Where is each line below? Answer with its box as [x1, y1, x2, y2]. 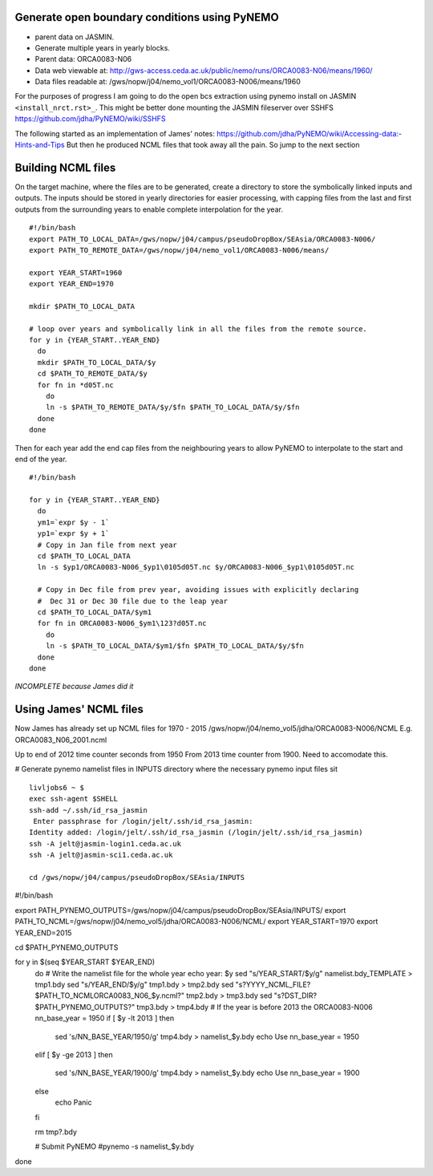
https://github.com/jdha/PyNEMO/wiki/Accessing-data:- [216, 128, 403, 138]
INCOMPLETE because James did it [14, 682, 134, 691]
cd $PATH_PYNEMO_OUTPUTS [14, 943, 119, 952]
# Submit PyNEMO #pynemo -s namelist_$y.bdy [34, 1142, 194, 1151]
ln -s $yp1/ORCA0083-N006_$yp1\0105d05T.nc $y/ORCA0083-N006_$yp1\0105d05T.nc [37, 562, 355, 572]
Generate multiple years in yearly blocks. [34, 43, 170, 52]
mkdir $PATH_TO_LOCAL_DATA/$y [37, 358, 156, 367]
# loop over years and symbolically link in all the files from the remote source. [29, 324, 368, 333]
